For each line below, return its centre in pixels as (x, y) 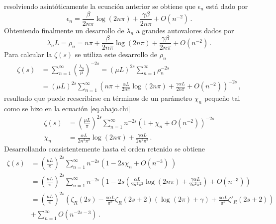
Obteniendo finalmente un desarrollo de (64, 30)
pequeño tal (222, 98)
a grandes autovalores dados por (185, 30)
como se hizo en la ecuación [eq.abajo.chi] (67, 108)
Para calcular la (28, 54)
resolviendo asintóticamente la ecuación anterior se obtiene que (100, 6)
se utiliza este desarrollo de (116, 54)
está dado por (227, 6)
